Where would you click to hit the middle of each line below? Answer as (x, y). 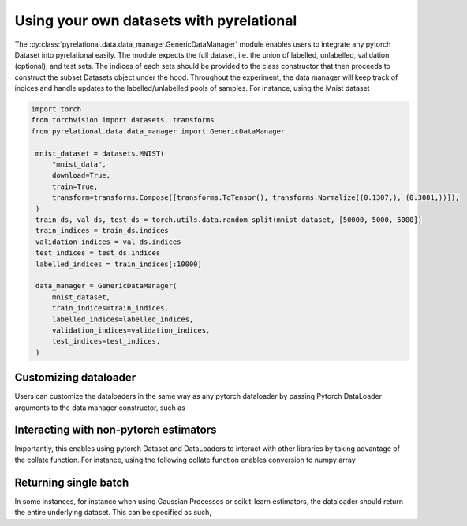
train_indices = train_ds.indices (102, 231)
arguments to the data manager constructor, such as (100, 408)
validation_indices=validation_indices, (131, 330)
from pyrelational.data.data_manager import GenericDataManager (158, 131)
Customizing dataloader (75, 378)
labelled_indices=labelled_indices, (123, 319)
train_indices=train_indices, (110, 308)
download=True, (81, 175)
